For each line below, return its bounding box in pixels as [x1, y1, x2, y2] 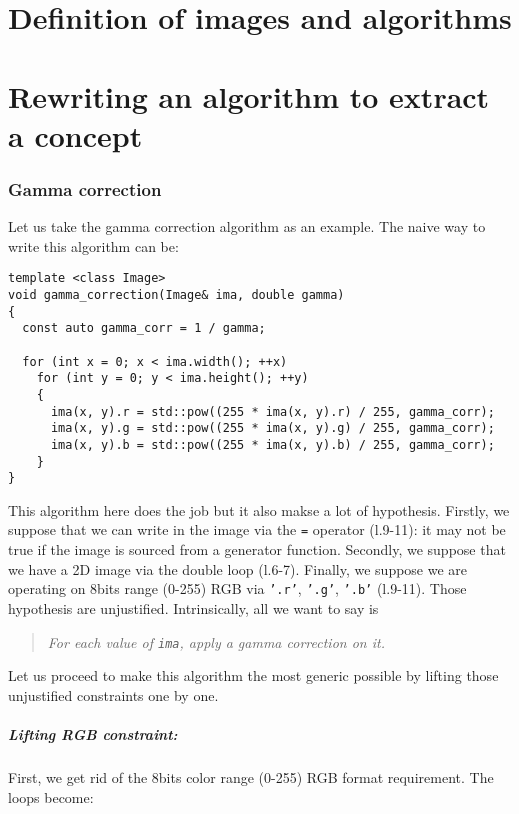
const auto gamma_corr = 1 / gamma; [22, 321, 266, 336]
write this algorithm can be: [8, 235, 179, 256]
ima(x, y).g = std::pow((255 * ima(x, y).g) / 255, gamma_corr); [50, 421, 495, 436]
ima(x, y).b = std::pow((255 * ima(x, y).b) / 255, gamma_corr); [50, 437, 495, 452]
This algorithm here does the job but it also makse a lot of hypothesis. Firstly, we [8, 499, 510, 520]
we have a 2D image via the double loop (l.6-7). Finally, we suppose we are [8, 558, 468, 579]
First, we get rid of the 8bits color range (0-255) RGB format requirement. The [8, 766, 494, 787]
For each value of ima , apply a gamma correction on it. [47, 631, 385, 652]
